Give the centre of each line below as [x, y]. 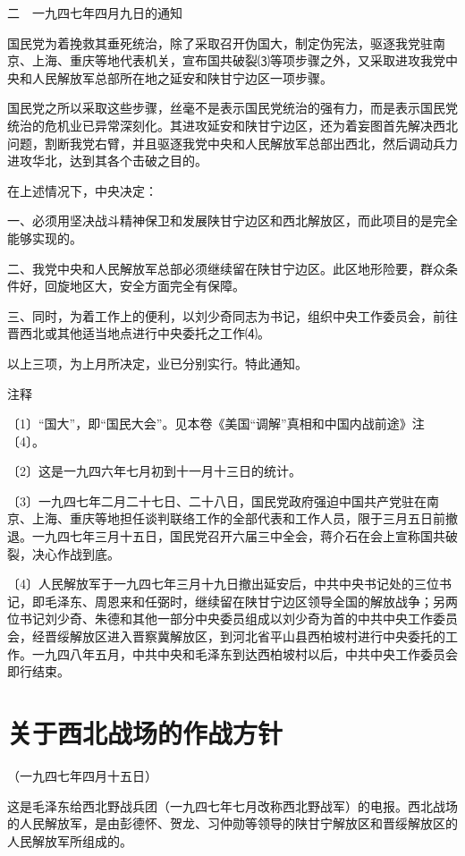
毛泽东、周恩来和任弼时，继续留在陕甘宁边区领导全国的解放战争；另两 [251, 601]
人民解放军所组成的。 [70, 840]
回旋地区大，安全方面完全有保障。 [144, 286]
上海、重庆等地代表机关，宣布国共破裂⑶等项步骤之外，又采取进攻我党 [238, 60]
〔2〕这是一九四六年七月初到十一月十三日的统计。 [154, 471]
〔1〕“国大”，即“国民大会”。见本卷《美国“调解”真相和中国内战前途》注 [216, 424]
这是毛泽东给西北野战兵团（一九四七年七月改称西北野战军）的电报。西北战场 [232, 805]
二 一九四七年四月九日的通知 [95, 13]
